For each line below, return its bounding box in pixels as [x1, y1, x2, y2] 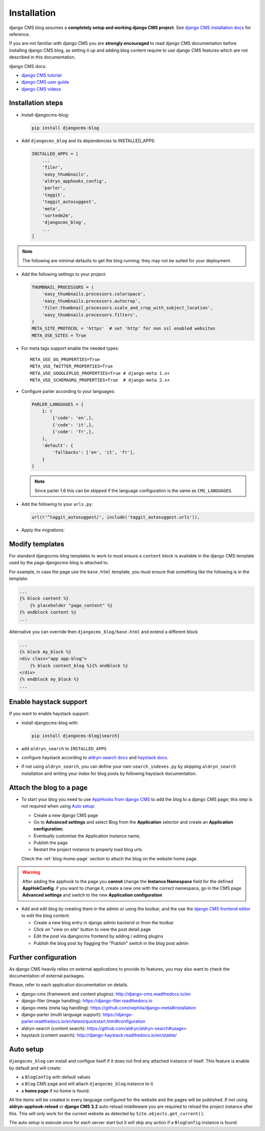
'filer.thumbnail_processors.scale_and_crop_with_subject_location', [42, 305, 213, 311]
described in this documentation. [9, 54, 76, 60]
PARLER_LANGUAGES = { [31, 401, 84, 407]
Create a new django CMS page [33, 812, 98, 818]
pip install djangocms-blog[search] [31, 733, 120, 738]
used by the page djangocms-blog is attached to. [9, 560, 109, 566]
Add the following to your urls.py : [21, 501, 93, 507]
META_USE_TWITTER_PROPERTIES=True [30, 364, 113, 369]
